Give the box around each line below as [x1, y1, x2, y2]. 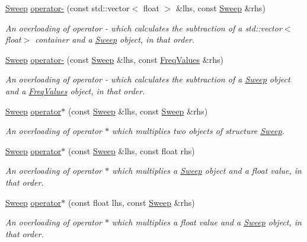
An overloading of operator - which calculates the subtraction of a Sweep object [5, 73, 290, 85]
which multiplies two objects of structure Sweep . [112, 125, 284, 137]
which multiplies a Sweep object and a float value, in [112, 164, 302, 177]
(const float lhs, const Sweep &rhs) [68, 196, 195, 208]
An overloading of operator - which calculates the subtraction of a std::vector [5, 21, 282, 34]
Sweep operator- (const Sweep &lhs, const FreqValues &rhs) [5, 53, 223, 65]
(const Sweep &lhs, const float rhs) [68, 144, 195, 157]
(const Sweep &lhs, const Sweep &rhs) [68, 104, 208, 117]
